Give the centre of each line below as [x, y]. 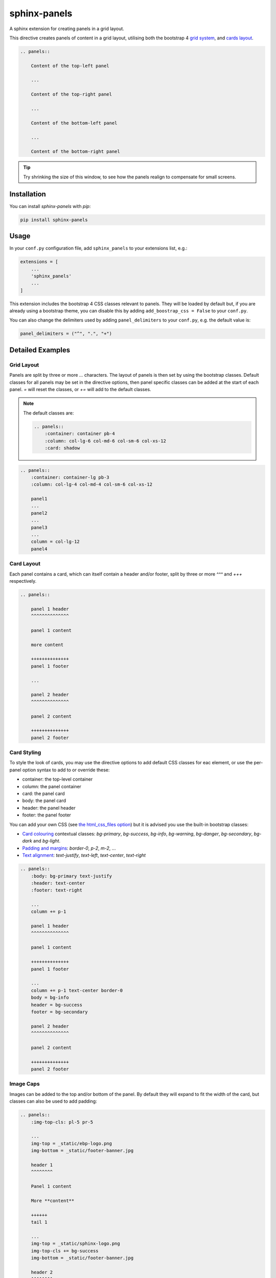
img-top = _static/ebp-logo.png [72, 1143]
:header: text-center [58, 883]
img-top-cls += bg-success [65, 1251]
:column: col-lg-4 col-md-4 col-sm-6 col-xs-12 [92, 485]
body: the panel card [44, 801]
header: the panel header [49, 808]
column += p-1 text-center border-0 [77, 990]
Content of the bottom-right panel [75, 152]
